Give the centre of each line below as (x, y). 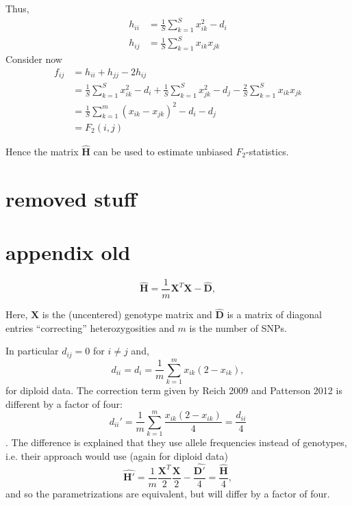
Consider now (34, 59)
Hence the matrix (42, 151)
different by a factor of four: (64, 403)
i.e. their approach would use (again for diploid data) (117, 455)
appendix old (68, 251)
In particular (32, 351)
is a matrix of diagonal (274, 314)
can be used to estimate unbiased (163, 151)
